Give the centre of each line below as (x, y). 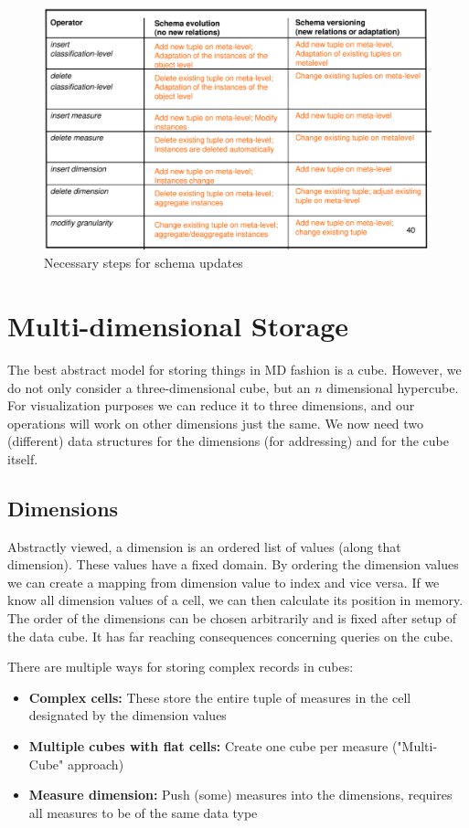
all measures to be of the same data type (143, 812)
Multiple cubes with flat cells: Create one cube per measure (208, 746)
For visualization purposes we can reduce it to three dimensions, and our (211, 405)
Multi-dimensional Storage (178, 325)
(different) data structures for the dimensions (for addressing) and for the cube (228, 441)
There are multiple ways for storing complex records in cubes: (181, 667)
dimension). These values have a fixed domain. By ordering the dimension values (233, 564)
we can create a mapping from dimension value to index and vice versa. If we (224, 582)
